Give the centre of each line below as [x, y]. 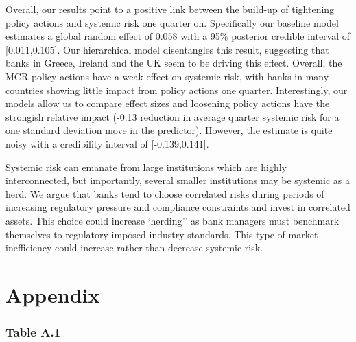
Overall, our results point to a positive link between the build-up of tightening [170, 9]
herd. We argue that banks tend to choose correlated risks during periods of [165, 193]
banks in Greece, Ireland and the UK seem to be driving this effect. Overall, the [174, 63]
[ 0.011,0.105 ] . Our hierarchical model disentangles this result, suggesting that [167, 49]
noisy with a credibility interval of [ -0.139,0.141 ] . [107, 143]
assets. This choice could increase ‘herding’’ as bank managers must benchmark [173, 220]
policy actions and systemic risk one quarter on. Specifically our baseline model [172, 22]
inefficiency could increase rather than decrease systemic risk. [134, 248]
